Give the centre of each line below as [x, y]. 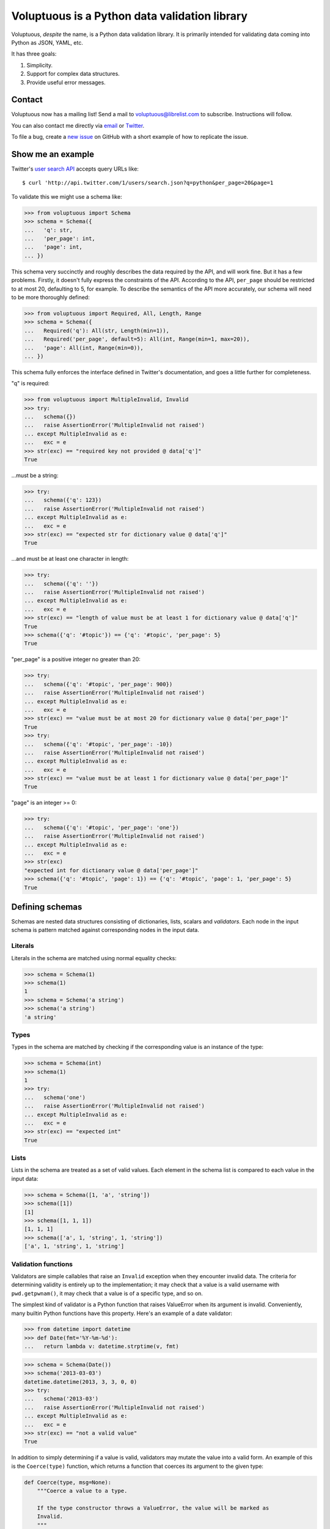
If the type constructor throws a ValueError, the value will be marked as [153, 1508]
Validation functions [42, 1264]
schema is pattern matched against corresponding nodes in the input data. [105, 930]
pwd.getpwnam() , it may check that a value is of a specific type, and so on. [107, 1293]
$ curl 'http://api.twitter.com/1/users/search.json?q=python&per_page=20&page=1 [148, 183]
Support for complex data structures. [73, 74]
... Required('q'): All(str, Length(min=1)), [97, 331]
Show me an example [53, 154]
